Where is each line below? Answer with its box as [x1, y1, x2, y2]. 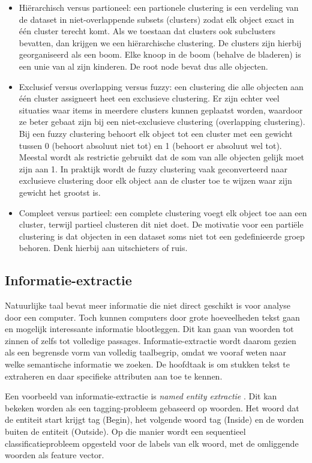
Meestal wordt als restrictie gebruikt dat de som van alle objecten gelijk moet [19, 151, 305, 163]
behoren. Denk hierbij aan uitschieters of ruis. [19, 241, 188, 254]
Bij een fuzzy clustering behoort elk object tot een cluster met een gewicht [19, 127, 293, 139]
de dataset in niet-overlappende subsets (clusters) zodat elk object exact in [19, 13, 295, 25]
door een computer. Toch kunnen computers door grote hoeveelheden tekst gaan [5, 310, 300, 323]
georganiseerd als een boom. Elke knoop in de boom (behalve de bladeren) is [19, 48, 301, 61]
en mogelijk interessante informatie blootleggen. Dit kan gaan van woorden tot [5, 322, 294, 335]
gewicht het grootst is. [19, 186, 101, 198]
